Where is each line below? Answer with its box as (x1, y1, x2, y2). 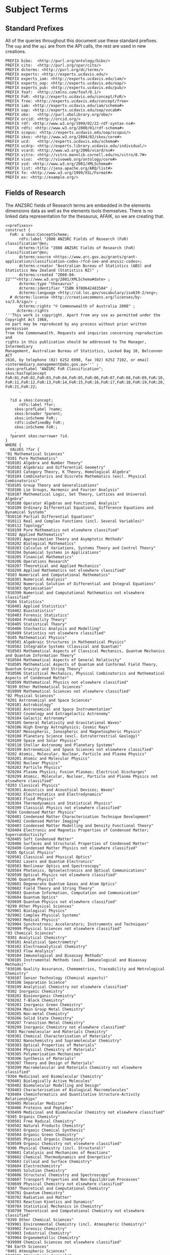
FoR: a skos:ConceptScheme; (10, 232, 70, 237)
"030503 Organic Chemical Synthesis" (5, 1128, 86, 1133)
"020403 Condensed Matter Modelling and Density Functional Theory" (5, 823, 154, 828)
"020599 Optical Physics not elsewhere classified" (5, 872, 117, 877)
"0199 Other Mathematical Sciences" (5, 684, 83, 689)
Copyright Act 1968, (5, 317, 49, 322)
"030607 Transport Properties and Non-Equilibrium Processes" (5, 1177, 140, 1182)
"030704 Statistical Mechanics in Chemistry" (5, 1204, 103, 1209)
